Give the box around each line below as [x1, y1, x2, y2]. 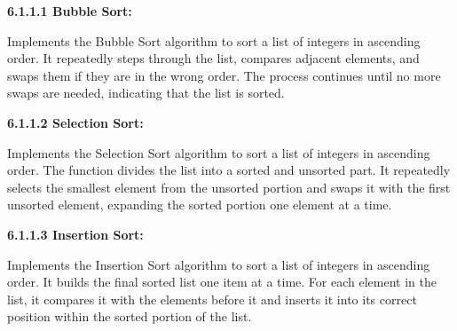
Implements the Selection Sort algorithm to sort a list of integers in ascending [7, 143, 430, 162]
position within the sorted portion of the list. [7, 307, 252, 326]
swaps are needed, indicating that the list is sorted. [7, 83, 285, 102]
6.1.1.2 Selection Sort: [7, 113, 144, 131]
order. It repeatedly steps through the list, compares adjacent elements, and [7, 49, 420, 67]
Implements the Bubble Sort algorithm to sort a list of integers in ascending [7, 31, 421, 50]
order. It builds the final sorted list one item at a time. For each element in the [7, 272, 437, 291]
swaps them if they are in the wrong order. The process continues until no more [7, 66, 441, 84]
